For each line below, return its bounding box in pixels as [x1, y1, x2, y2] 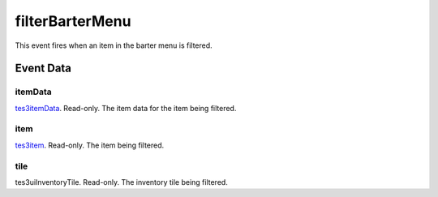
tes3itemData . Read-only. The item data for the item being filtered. [15, 103, 237, 113]
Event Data [15, 62, 72, 75]
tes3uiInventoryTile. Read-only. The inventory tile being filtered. [15, 177, 229, 186]
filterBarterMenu [15, 12, 131, 30]
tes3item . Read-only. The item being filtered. [15, 140, 165, 150]
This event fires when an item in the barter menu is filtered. [15, 41, 213, 50]
